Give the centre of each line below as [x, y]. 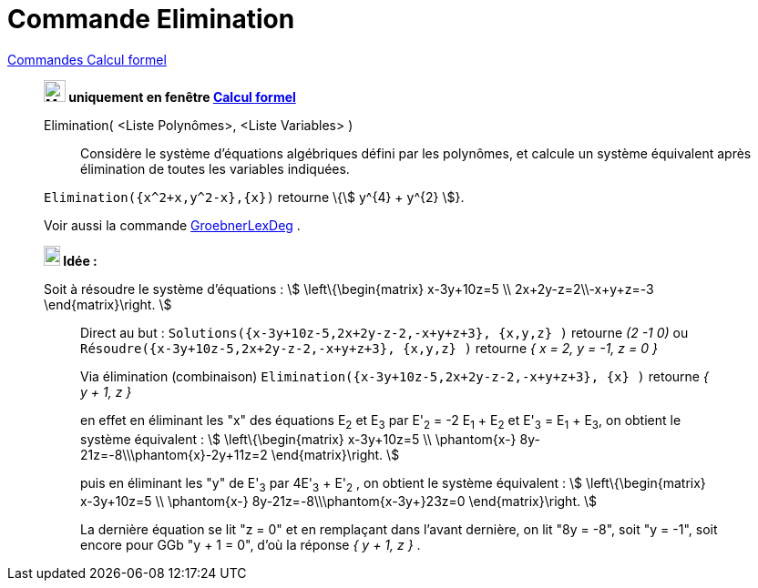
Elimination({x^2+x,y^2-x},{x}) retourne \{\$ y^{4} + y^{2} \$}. [254, 197]
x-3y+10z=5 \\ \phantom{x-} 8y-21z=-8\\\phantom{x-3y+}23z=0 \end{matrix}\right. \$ [338, 502]
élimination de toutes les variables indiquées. [215, 168]
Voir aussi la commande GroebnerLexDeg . [172, 225]
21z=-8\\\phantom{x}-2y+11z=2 [174, 454]
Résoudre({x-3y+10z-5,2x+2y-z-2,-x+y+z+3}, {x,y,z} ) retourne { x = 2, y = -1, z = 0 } [369, 348]
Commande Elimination [151, 19]
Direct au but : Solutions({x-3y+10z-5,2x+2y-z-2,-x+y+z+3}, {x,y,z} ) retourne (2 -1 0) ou [384, 332]
